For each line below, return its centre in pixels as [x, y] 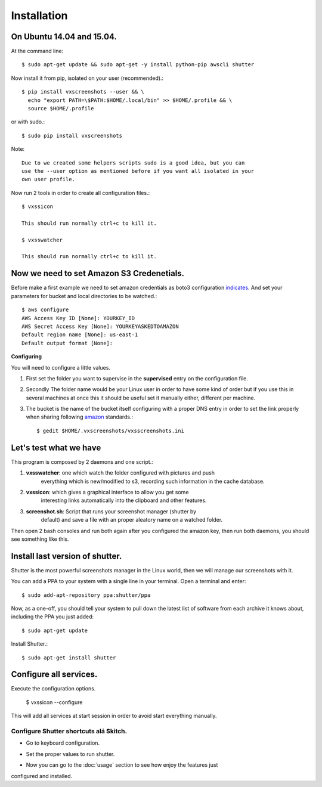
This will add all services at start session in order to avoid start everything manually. [114, 716]
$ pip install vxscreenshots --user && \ [83, 92]
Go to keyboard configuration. [63, 743]
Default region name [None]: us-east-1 [80, 335]
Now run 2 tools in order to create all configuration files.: [80, 193]
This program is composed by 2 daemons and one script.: [82, 461]
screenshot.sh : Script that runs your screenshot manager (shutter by [111, 511]
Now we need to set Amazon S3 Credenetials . [98, 273]
